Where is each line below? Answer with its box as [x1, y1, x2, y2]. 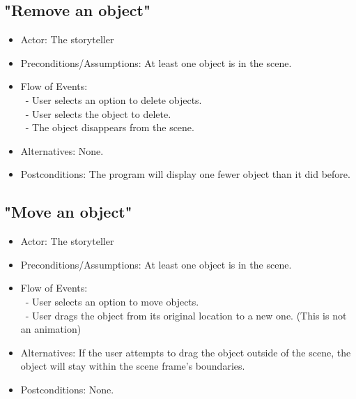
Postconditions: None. [20, 382, 114, 396]
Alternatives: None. [20, 143, 104, 158]
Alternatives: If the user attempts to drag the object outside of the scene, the [20, 345, 351, 359]
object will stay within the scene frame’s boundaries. [20, 359, 245, 373]
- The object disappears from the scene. [25, 120, 194, 135]
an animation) [20, 322, 82, 336]
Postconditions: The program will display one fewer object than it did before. [20, 167, 350, 181]
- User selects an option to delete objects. [25, 92, 202, 107]
